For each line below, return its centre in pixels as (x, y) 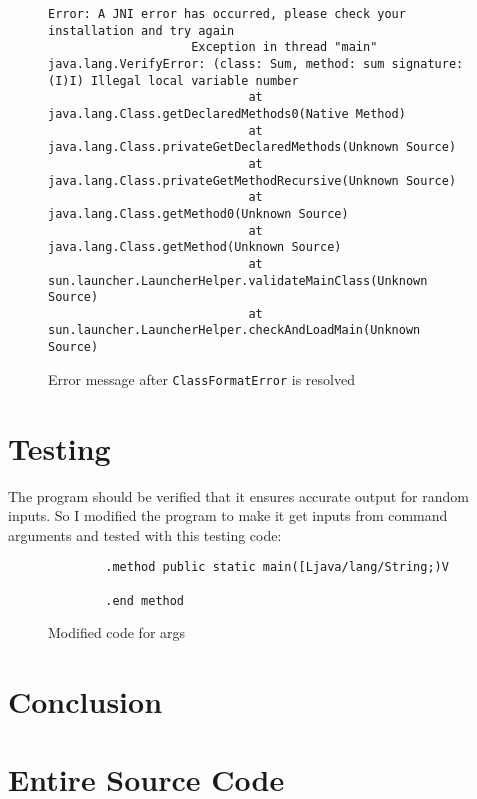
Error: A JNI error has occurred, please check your (227, 14)
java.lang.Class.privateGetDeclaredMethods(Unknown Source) (252, 147)
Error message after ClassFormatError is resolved (201, 378)
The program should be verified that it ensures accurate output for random (238, 495)
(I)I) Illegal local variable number (173, 80)
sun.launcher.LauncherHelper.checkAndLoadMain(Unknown (234, 330)
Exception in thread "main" (284, 47)
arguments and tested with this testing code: (145, 534)
